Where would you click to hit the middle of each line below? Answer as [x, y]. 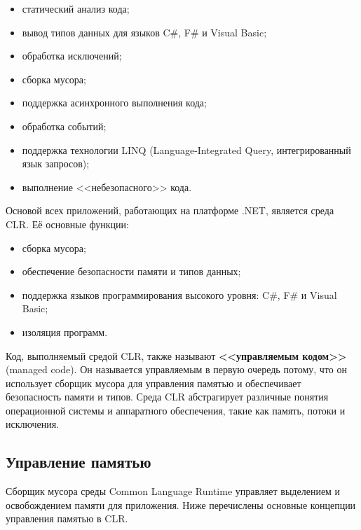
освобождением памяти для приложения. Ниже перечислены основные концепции [181, 504]
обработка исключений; [72, 56]
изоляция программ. [65, 332]
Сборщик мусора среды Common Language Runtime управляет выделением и [173, 491]
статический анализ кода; [76, 8]
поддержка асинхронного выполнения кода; [114, 103]
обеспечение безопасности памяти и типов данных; [131, 271]
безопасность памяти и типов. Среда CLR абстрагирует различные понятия [167, 397]
